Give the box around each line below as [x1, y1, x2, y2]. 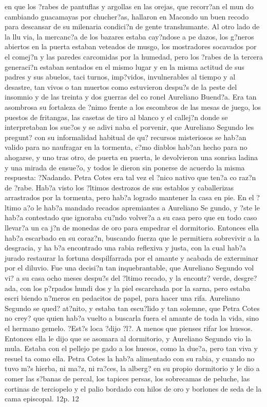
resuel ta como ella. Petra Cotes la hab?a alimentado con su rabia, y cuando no [5, 353, 255, 363]
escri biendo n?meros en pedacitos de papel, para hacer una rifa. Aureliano [5, 293, 240, 303]
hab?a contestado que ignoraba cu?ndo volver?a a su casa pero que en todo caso [5, 212, 257, 223]
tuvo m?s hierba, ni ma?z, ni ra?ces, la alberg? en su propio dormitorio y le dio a [5, 363, 260, 374]
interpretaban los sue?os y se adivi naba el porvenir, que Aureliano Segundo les [5, 122, 254, 132]
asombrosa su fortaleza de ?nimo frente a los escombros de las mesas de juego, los [5, 101, 261, 112]
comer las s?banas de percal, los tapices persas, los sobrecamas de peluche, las [5, 373, 250, 383]
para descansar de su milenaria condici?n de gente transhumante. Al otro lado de [5, 21, 260, 32]
